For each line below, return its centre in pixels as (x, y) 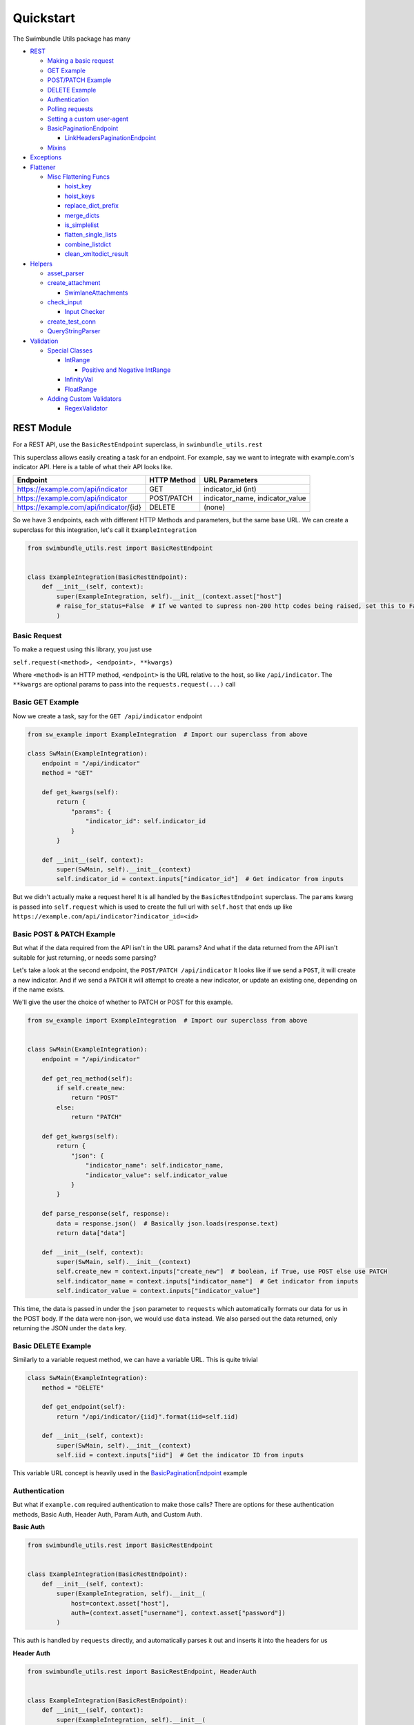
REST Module (42, 428)
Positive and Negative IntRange (126, 370)
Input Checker (85, 312)
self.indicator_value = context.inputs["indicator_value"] (158, 1291)
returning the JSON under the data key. (70, 1328)
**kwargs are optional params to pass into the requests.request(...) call (124, 684)
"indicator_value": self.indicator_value (156, 1175)
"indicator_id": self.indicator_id (146, 821)
